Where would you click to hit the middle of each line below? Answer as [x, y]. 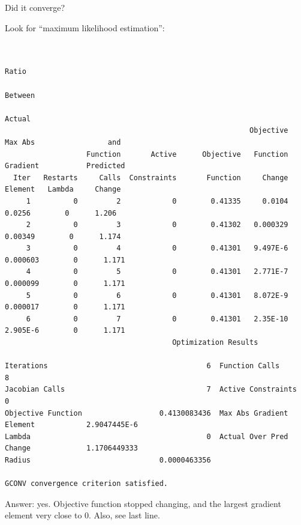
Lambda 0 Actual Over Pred [147, 436]
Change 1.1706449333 [71, 448]
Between [20, 95]
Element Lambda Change [63, 190]
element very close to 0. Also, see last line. [82, 515]
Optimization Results [215, 343]
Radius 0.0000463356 [108, 460]
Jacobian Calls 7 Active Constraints [151, 390]
